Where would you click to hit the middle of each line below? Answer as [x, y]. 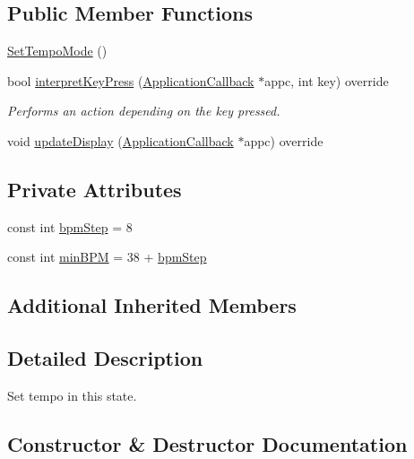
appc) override [284, 140]
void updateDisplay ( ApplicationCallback [121, 140]
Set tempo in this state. [72, 395]
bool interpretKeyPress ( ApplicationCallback [131, 80]
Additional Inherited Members [152, 305]
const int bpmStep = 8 [70, 226]
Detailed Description [105, 358]
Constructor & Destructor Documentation [207, 443]
